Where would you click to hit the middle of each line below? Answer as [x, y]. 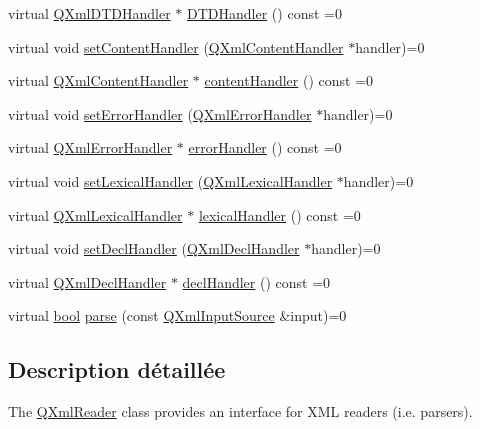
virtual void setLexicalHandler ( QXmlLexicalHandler [170, 180]
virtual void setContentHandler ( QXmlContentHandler [176, 46]
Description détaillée [117, 369]
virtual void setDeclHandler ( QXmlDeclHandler [154, 248]
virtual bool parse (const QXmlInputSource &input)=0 [177, 315]
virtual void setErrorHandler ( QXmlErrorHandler [160, 113]
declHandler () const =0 [256, 281]
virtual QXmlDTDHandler [89, 13]
